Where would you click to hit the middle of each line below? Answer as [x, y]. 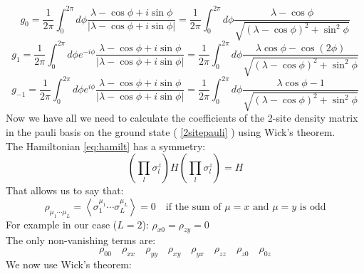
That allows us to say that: [65, 190]
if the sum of [193, 207]
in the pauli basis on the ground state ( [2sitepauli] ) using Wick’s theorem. [171, 132]
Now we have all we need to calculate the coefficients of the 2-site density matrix [182, 118]
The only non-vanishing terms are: [81, 240]
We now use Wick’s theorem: [69, 264]
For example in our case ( [62, 224]
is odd [313, 207]
